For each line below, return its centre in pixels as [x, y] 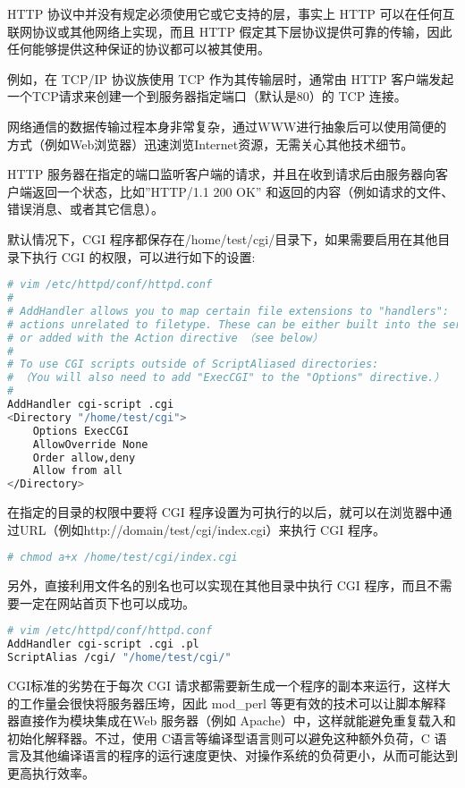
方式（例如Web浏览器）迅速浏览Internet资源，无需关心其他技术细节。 [211, 144]
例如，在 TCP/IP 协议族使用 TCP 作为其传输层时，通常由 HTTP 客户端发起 [231, 78]
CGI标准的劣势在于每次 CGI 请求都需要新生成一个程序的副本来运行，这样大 [229, 685]
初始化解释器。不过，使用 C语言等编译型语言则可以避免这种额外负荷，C [219, 737]
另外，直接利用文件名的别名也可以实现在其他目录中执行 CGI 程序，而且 [217, 585]
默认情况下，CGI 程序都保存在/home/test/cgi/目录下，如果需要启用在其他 [223, 238]
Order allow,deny [84, 458]
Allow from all [77, 471]
